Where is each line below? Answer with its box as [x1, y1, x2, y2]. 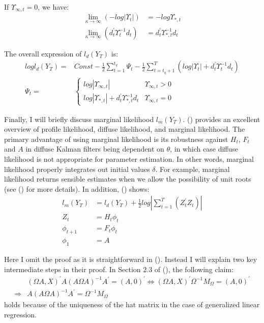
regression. [4, 309, 37, 319]
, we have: [38, 2, 69, 12]
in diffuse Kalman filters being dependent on [25, 143, 164, 154]
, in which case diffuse [170, 143, 238, 154]
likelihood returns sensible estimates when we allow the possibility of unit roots [4, 173, 251, 184]
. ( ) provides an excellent [183, 113, 260, 124]
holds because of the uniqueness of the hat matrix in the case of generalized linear [4, 299, 260, 310]
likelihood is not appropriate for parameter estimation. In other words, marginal [4, 154, 254, 164]
